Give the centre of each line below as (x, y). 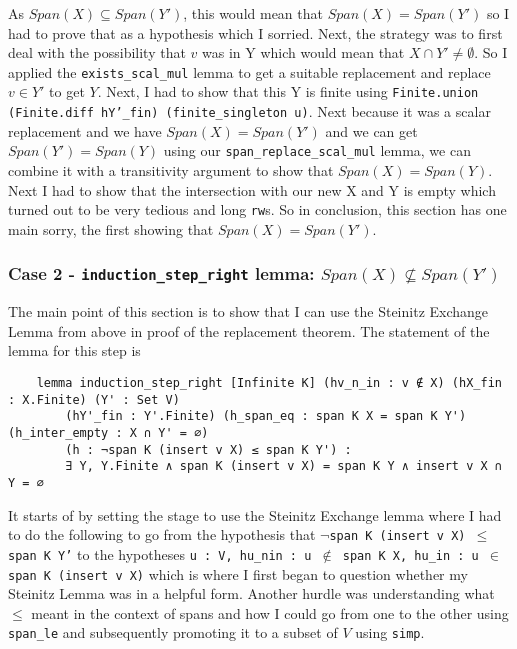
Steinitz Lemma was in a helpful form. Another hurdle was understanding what (251, 593)
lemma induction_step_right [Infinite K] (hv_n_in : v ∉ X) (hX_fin (269, 383)
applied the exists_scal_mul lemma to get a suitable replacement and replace (249, 71)
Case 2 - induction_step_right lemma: (161, 273)
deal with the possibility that (97, 52)
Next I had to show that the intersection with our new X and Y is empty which (252, 189)
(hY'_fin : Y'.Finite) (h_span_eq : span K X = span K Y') (266, 416)
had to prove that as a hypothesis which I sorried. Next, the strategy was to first (255, 32)
